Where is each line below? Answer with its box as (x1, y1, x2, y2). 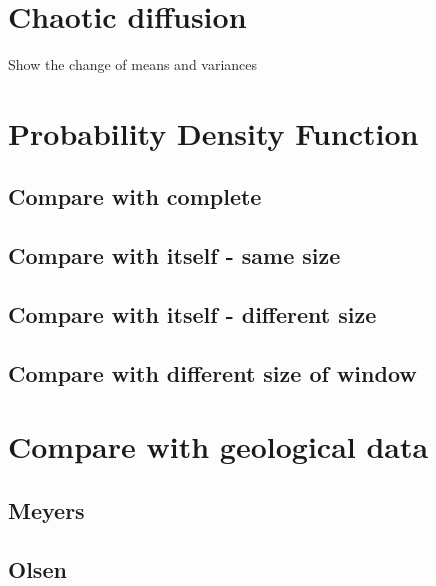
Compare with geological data (8, 426, 429, 467)
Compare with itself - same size (8, 240, 341, 271)
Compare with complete (8, 181, 262, 212)
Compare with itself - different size (8, 299, 377, 330)
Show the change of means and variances (8, 54, 258, 75)
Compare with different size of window (8, 357, 417, 388)
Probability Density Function (8, 112, 419, 153)
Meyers (8, 494, 85, 525)
